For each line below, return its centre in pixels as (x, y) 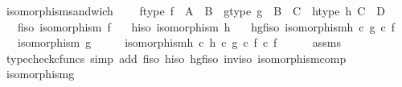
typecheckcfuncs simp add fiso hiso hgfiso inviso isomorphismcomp (176, 58)
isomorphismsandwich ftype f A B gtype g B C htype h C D (196, 10)
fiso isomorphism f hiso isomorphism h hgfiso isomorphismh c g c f (206, 26)
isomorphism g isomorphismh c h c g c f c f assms (179, 42)
